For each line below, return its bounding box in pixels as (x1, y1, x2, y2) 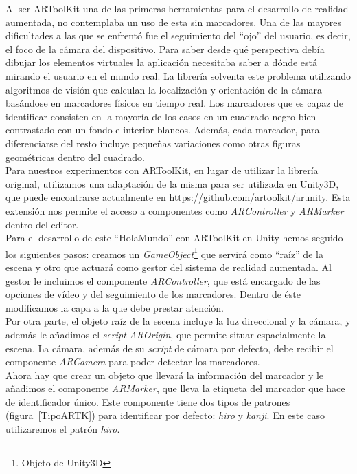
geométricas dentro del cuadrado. (5, 149, 145, 164)
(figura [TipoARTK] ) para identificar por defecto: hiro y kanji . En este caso (5, 408, 325, 422)
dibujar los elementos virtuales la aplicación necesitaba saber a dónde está (5, 55, 318, 69)
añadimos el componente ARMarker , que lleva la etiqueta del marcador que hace (5, 381, 345, 396)
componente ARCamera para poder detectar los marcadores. (5, 354, 260, 369)
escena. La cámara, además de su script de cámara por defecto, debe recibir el (5, 341, 334, 355)
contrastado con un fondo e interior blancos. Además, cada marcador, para (5, 122, 320, 137)
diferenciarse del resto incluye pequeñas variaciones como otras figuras (5, 136, 301, 150)
